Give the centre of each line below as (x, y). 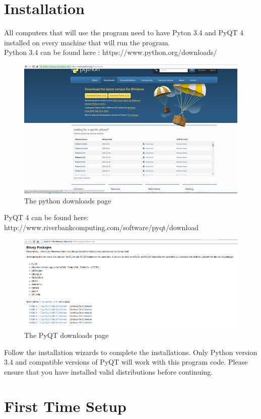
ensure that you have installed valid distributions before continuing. (109, 371)
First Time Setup (66, 406)
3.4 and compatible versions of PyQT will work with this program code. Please (126, 362)
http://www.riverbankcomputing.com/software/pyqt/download (102, 227)
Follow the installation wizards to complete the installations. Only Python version (131, 352)
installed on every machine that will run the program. (87, 42)
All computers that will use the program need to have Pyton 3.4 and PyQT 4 (124, 32)
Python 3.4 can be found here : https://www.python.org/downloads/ (111, 52)
